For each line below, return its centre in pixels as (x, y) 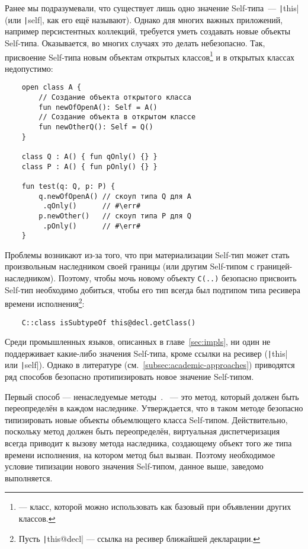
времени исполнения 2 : (45, 302)
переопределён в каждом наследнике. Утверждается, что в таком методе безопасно (154, 408)
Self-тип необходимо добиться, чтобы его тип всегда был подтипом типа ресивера (153, 289)
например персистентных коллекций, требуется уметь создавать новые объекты (148, 31)
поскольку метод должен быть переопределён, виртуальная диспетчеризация (142, 431)
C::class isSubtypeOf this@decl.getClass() (109, 323)
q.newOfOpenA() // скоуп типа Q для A (115, 196)
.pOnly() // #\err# (92, 226)
